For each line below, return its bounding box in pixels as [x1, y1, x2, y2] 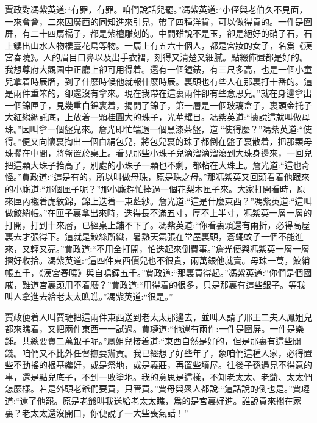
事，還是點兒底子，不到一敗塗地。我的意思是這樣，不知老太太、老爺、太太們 [5, 370, 312, 383]
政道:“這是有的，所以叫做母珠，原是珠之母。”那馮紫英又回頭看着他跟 [30, 170, 301, 183]
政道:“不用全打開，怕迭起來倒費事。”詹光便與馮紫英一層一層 [73, 242, 310, 255]
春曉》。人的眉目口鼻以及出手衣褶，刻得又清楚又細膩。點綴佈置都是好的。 [13, 51, 308, 63]
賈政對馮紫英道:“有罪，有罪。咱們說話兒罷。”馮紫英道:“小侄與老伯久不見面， [5, 3, 308, 15]
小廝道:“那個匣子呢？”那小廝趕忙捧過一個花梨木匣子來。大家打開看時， [13, 182, 297, 195]
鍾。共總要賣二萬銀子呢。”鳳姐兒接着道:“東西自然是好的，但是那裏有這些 [5, 334, 293, 347]
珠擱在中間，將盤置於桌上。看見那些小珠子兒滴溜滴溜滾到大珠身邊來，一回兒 [5, 146, 312, 159]
